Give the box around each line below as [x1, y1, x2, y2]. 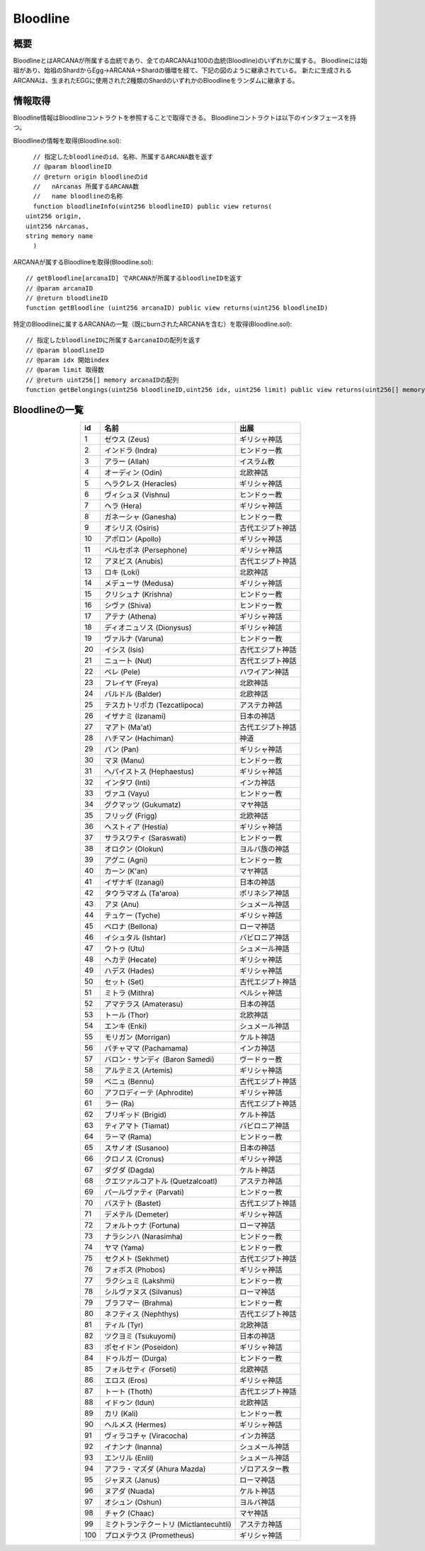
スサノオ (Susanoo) [104, 1143, 169, 1153]
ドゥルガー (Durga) [104, 1353, 168, 1363]
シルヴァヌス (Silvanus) [104, 1287, 183, 1297]
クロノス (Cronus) [104, 1154, 164, 1164]
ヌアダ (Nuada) [104, 1487, 155, 1496]
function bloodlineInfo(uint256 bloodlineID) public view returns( [33, 202, 273, 210]
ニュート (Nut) [104, 656, 152, 666]
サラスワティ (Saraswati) [104, 833, 187, 843]
